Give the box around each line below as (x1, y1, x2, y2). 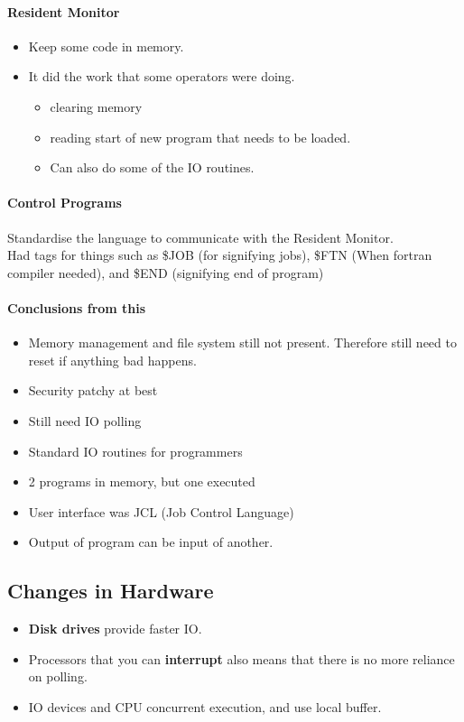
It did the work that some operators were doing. (28, 67, 295, 86)
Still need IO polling (28, 411, 142, 430)
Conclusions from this (7, 298, 146, 317)
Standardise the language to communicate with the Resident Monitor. (7, 227, 394, 246)
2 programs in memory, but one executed (28, 472, 255, 491)
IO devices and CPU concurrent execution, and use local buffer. (28, 697, 382, 716)
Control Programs (7, 193, 122, 212)
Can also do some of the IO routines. (50, 158, 255, 177)
